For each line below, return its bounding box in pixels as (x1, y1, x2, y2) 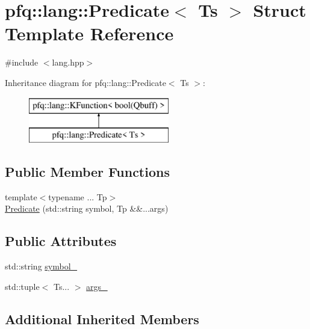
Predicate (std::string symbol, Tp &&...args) (5, 202, 169, 215)
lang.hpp (52, 56, 84, 69)
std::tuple (5, 280, 40, 292)
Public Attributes (5, 232, 117, 250)
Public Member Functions (5, 162, 170, 181)
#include (5, 56, 39, 69)
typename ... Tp (48, 190, 107, 203)
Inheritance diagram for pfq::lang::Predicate (5, 76, 166, 88)
